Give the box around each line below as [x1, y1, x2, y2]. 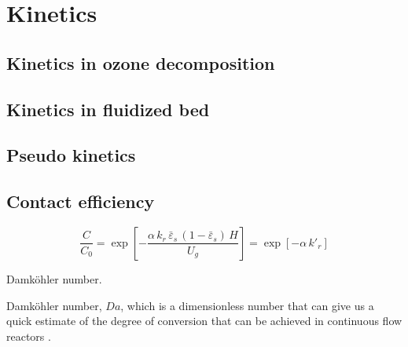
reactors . [6, 327, 51, 344]
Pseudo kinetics [6, 143, 136, 167]
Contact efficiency [6, 189, 155, 214]
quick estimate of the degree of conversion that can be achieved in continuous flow [6, 312, 402, 329]
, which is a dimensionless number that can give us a [120, 297, 374, 313]
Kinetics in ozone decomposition [6, 50, 275, 75]
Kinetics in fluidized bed [6, 97, 210, 121]
